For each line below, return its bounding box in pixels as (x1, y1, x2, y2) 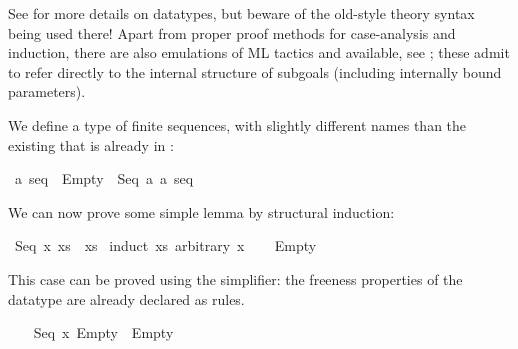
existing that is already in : (8, 134, 174, 155)
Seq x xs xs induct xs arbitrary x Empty (14, 235, 317, 256)
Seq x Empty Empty (33, 322, 174, 343)
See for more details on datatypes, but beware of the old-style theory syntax (8, 3, 475, 23)
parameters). (8, 81, 86, 102)
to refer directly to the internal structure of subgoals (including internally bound (8, 61, 502, 82)
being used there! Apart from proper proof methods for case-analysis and (8, 22, 456, 43)
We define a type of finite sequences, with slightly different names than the (8, 114, 467, 135)
